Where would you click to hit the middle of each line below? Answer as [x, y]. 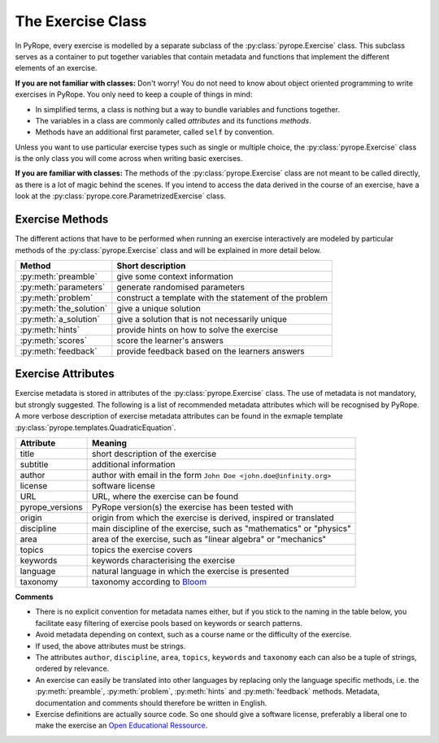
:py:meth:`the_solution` [64, 308]
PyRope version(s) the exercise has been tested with [193, 507]
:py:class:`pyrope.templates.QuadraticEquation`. [96, 428]
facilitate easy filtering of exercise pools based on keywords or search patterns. [169, 623]
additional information [134, 465]
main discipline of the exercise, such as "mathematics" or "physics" [222, 528]
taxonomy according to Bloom [150, 582]
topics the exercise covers [142, 550]
